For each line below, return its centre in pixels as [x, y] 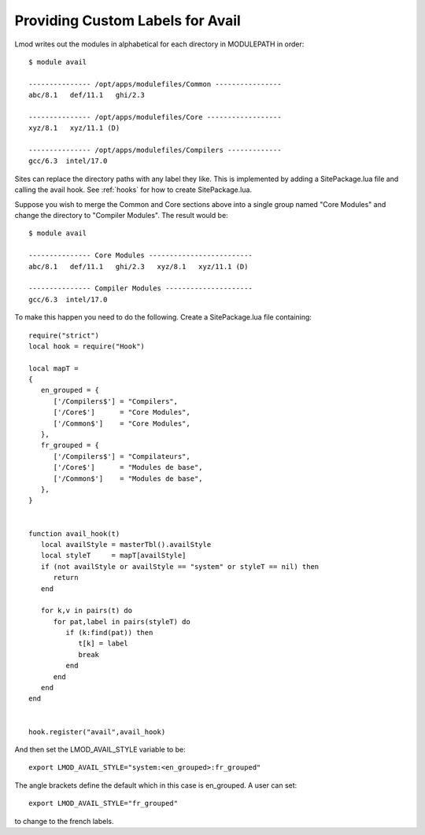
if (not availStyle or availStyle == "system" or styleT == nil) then [180, 566]
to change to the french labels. [64, 821]
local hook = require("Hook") [87, 346]
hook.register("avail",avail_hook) [97, 732]
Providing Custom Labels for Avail [128, 20]
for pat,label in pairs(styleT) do [122, 621]
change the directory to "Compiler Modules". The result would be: [121, 216]
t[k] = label [103, 644]
